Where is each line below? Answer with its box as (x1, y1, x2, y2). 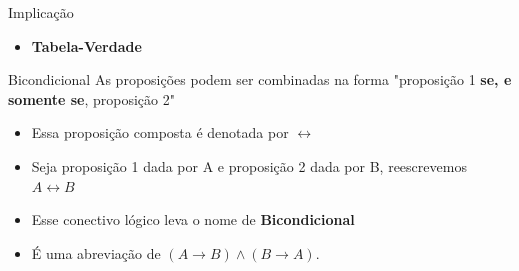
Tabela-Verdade (31, 35, 142, 56)
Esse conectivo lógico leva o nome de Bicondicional (31, 209, 355, 230)
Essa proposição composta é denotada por (31, 122, 289, 143)
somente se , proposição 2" (8, 88, 175, 109)
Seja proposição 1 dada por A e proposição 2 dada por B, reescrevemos (31, 155, 467, 176)
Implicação (8, 2, 74, 22)
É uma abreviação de (31, 242, 161, 263)
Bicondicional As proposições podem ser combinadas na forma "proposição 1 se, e (8, 69, 512, 90)
